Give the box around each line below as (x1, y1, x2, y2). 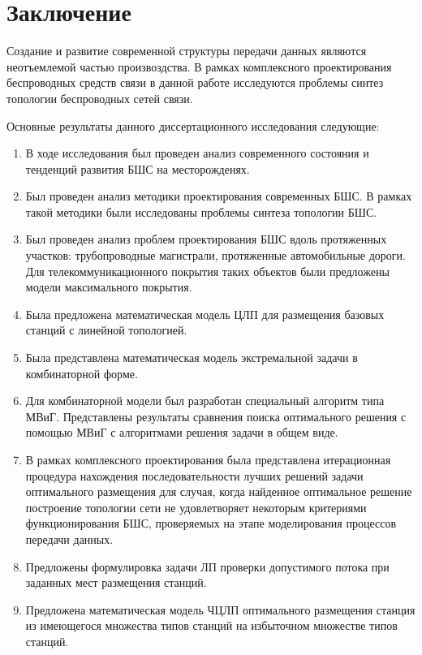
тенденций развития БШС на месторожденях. (25, 160, 250, 177)
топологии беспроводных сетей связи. (6, 89, 193, 106)
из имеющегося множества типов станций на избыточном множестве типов (25, 617, 398, 634)
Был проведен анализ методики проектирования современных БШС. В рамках (25, 187, 412, 205)
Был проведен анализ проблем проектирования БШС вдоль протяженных (25, 231, 387, 248)
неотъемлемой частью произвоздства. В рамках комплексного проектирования (6, 58, 392, 75)
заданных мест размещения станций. (25, 574, 207, 591)
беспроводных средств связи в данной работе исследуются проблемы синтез (6, 74, 384, 91)
